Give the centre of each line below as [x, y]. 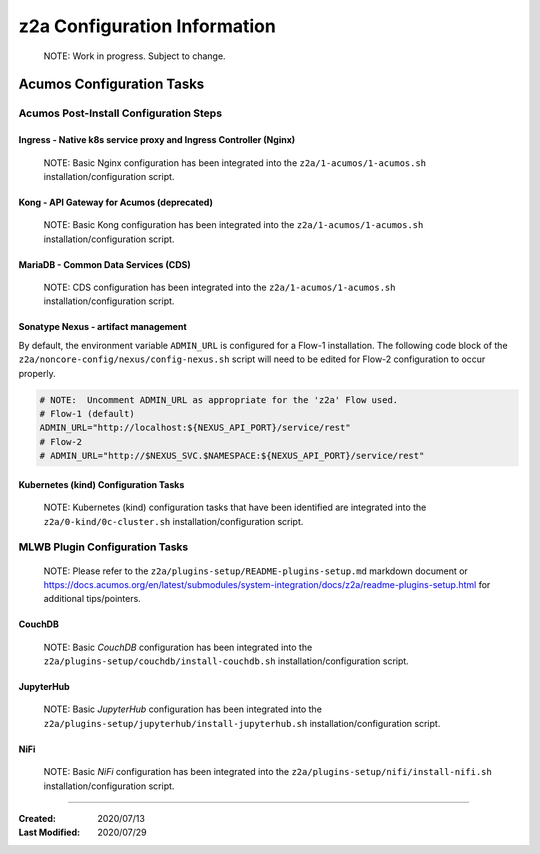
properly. [37, 373]
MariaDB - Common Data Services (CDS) [104, 264]
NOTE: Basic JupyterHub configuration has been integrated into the [182, 709]
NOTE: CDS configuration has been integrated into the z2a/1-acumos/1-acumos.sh [219, 287]
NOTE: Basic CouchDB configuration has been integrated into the [178, 647]
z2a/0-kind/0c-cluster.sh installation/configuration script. [173, 521]
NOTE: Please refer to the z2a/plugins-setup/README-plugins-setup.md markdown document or [256, 571]
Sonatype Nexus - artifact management [102, 327]
